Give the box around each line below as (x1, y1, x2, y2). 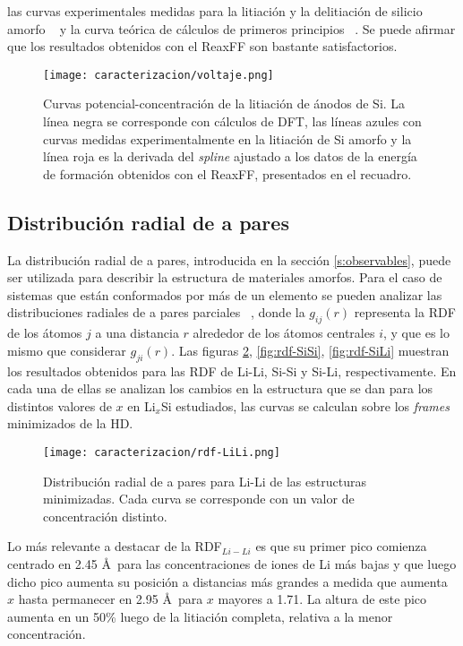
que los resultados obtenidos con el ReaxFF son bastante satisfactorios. (7, 37, 398, 56)
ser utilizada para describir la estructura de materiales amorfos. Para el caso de (7, 268, 442, 287)
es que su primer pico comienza (255, 537, 427, 556)
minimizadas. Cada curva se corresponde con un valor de (43, 489, 355, 508)
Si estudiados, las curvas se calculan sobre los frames (160, 396, 450, 415)
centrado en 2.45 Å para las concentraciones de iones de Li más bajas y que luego (7, 554, 457, 573)
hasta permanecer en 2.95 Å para (18, 590, 203, 608)
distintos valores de (7, 396, 112, 415)
